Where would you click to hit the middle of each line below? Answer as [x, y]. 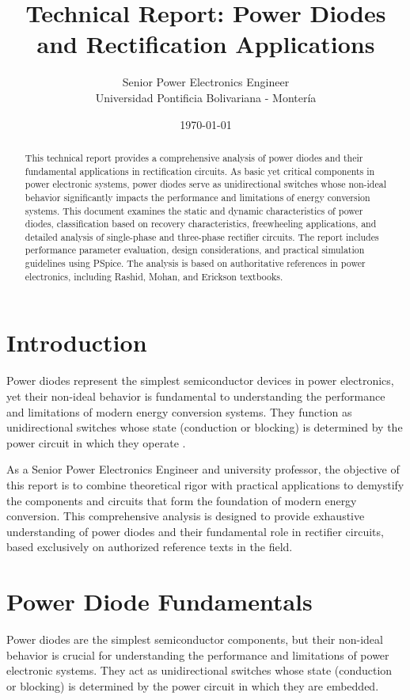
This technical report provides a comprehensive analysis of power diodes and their [194, 157]
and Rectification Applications [206, 44]
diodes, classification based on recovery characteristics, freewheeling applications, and [201, 224]
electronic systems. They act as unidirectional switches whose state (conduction [199, 670]
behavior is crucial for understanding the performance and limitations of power [198, 654]
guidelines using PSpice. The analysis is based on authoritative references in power [195, 263]
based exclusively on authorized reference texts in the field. [150, 547]
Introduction [77, 342]
